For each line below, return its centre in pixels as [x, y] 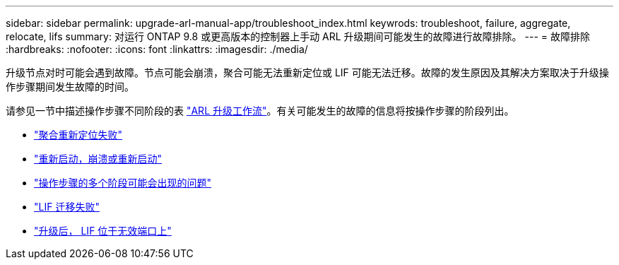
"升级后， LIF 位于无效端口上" [103, 231]
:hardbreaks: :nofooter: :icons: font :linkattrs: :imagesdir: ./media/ [157, 49]
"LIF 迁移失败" [67, 207]
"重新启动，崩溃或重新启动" [98, 159]
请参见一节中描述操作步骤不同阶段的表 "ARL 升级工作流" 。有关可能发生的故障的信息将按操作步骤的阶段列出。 [260, 111]
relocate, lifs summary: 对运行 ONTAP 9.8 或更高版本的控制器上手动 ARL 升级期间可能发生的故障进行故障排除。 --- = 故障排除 [298, 36]
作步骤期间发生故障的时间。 [70, 87]
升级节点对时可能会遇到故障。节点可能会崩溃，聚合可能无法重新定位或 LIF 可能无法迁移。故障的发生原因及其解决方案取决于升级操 [307, 72]
